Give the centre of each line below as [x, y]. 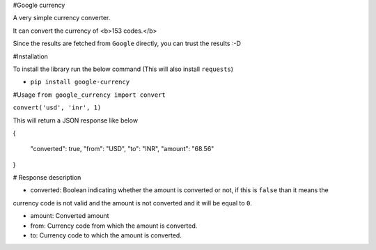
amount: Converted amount [70, 216]
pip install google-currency [80, 82]
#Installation [31, 56]
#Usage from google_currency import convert [89, 95]
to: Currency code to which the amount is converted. [106, 235]
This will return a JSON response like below [76, 120]
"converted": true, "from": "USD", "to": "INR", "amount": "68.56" [122, 149]
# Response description [47, 178]
